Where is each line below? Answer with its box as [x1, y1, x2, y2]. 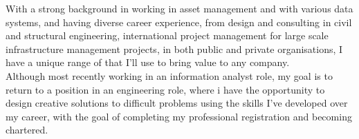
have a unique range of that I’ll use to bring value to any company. [6, 55, 290, 69]
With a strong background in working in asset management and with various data [6, 1, 353, 15]
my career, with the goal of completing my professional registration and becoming [6, 109, 352, 123]
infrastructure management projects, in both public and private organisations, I [6, 41, 343, 56]
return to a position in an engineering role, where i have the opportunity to [6, 82, 325, 96]
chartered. [6, 122, 48, 137]
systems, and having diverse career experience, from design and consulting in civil [6, 14, 352, 29]
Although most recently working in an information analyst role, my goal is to [6, 68, 333, 83]
